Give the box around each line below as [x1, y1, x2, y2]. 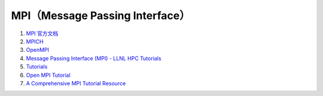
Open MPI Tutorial [26, 72, 71, 79]
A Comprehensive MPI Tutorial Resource [26, 79, 126, 86]
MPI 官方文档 [26, 30, 59, 37]
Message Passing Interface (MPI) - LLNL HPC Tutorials [26, 54, 161, 62]
